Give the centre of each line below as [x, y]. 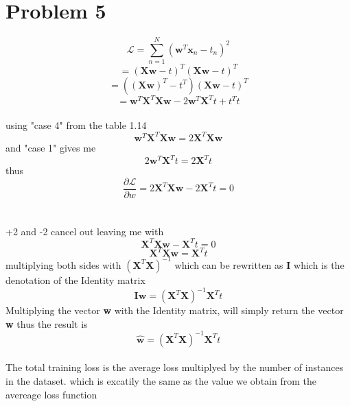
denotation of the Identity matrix [75, 279]
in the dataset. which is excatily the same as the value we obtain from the [161, 380]
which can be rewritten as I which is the [259, 264]
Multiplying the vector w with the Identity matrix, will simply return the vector [175, 310]
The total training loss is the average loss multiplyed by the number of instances [175, 367]
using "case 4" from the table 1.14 [76, 124]
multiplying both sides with [63, 264]
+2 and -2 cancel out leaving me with [85, 231]
